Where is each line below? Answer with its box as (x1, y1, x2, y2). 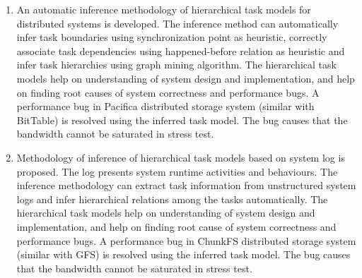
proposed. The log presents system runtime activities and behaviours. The (16, 164, 338, 179)
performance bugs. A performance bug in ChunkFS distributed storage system (16, 233, 356, 248)
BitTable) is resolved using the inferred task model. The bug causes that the (16, 112, 348, 127)
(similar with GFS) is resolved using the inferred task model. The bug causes (16, 247, 351, 262)
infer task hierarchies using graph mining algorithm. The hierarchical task (16, 57, 337, 72)
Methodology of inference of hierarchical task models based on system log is (16, 150, 345, 164)
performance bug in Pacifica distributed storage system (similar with (16, 99, 315, 114)
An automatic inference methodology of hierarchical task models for (16, 2, 311, 16)
